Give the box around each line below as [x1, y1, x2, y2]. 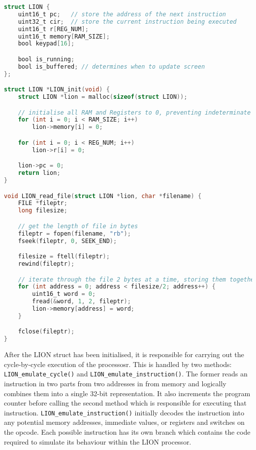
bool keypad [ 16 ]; [18, 40, 75, 47]
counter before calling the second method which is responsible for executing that [4, 398, 247, 408]
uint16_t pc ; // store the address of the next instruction [18, 10, 226, 18]
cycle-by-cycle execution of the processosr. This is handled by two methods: [4, 359, 232, 369]
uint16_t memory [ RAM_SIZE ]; [18, 33, 110, 40]
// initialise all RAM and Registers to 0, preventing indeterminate [18, 109, 251, 116]
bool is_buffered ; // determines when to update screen [18, 63, 205, 70]
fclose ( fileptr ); [18, 328, 75, 335]
